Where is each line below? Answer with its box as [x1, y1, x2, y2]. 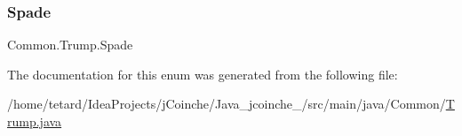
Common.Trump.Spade [7, 35, 133, 54]
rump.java [7, 112, 62, 130]
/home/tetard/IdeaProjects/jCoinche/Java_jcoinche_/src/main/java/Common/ [7, 94, 446, 113]
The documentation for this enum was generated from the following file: [7, 64, 398, 83]
